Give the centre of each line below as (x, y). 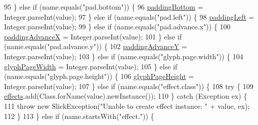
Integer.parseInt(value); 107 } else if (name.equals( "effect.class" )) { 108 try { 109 (129, 86)
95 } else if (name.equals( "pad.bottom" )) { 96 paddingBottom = (104, 7)
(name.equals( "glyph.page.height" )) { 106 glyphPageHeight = (99, 76)
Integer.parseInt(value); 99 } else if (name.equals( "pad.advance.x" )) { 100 (117, 27)
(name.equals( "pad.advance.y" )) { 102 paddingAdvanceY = (96, 46)
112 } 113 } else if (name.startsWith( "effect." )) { (79, 116)
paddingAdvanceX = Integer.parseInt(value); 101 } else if (93, 36)
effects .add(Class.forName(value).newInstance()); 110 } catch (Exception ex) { (126, 96)
